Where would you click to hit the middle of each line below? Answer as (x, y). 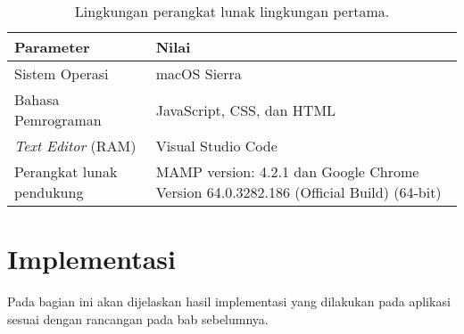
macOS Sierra (199, 73)
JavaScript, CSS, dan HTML (246, 110)
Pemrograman (58, 120)
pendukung (49, 192)
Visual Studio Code (216, 146)
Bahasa (37, 99)
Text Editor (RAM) (75, 146)
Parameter (52, 47)
